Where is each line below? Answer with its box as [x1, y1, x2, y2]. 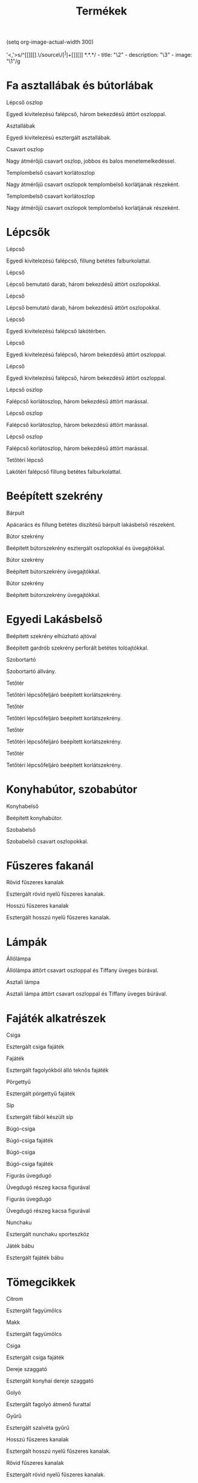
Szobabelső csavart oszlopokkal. [6, 838, 89, 845]
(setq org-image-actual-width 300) [6, 38, 94, 46]
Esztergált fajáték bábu [6, 1254, 64, 1262]
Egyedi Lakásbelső [6, 612, 103, 626]
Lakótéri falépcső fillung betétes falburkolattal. [6, 468, 122, 475]
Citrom [6, 1296, 23, 1303]
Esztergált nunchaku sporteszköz [6, 1231, 89, 1238]
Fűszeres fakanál [6, 859, 94, 872]
